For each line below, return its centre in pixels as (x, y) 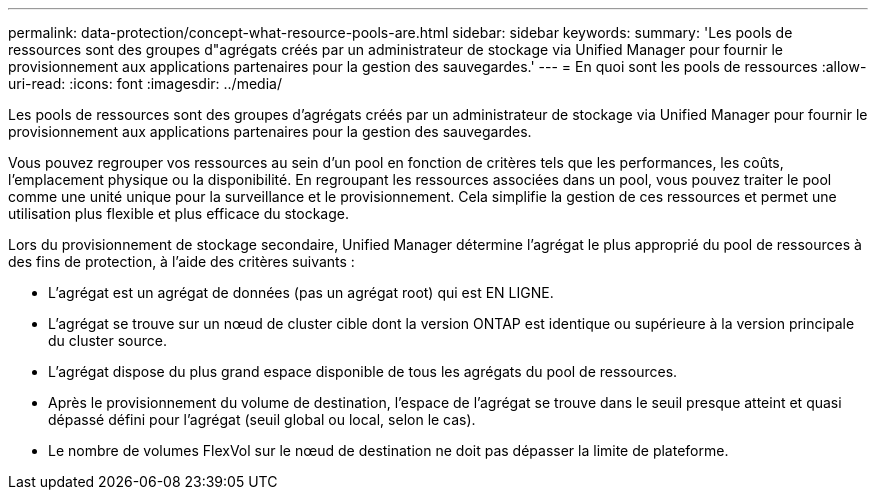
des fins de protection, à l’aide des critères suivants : (181, 261)
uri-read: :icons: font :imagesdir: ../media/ (145, 83)
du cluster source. (107, 340)
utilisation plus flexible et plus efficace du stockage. (178, 213)
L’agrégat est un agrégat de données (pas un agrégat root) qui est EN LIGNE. (301, 292)
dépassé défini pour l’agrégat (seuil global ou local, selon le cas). (262, 419)
